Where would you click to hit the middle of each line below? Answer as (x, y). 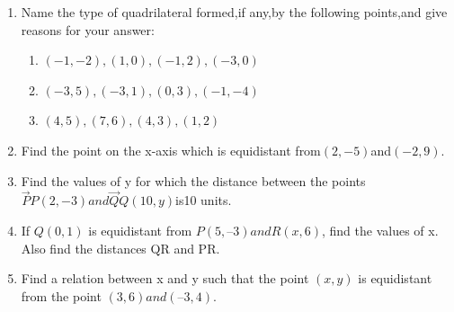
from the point (61, 295)
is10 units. (204, 200)
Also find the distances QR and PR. (120, 248)
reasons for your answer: (88, 29)
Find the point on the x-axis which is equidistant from (171, 150)
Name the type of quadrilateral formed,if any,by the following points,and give (234, 12)
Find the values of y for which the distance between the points (193, 180)
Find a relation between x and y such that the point (165, 278)
